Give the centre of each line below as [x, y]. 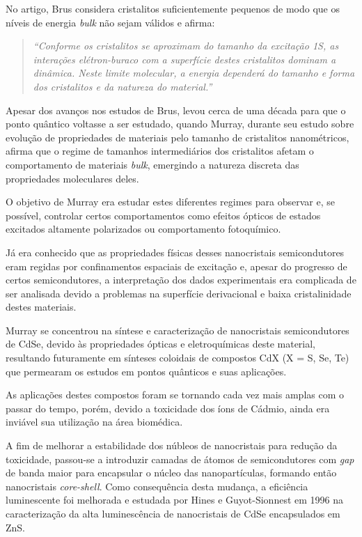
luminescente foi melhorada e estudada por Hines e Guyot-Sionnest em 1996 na [175, 500]
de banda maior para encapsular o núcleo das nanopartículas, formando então [171, 473]
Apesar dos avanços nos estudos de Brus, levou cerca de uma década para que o [176, 110]
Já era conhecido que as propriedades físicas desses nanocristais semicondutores [175, 252]
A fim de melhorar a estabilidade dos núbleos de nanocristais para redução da [172, 445]
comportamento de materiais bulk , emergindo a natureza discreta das [152, 164]
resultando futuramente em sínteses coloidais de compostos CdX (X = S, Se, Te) [178, 358]
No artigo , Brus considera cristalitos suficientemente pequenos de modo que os [173, 8]
